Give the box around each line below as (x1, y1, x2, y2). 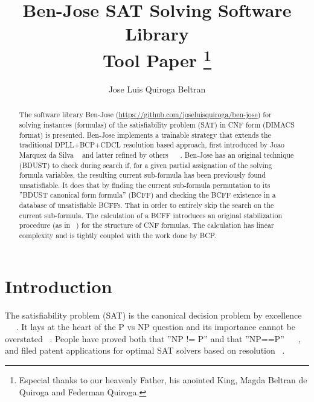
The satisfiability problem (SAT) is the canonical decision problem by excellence (5, 308, 302, 321)
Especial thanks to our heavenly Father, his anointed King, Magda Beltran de (19, 374, 307, 386)
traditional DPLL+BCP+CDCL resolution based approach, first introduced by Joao (19, 140, 285, 150)
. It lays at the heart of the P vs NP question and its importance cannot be (16, 320, 296, 333)
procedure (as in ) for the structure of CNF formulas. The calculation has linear (19, 220, 274, 230)
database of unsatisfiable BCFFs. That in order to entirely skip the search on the (19, 200, 274, 210)
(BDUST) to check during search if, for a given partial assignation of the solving (19, 160, 272, 170)
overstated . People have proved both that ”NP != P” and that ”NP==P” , (5, 332, 301, 345)
